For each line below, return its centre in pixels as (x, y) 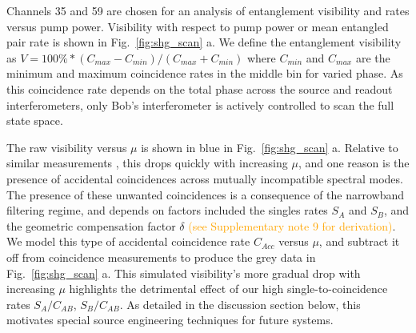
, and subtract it (359, 241)
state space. (35, 120)
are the (373, 57)
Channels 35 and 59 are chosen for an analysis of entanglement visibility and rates (208, 10)
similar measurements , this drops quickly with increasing (147, 163)
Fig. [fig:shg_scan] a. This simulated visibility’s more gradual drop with (184, 273)
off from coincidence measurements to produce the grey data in (161, 257)
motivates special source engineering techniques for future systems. (170, 320)
